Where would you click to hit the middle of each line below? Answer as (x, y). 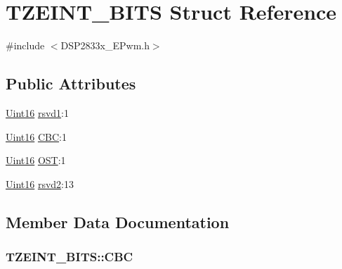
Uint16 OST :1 (36, 160)
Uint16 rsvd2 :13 (40, 183)
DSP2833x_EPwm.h (105, 45)
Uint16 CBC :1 (36, 136)
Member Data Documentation (118, 221)
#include (25, 45)
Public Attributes (71, 83)
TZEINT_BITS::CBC (70, 256)
